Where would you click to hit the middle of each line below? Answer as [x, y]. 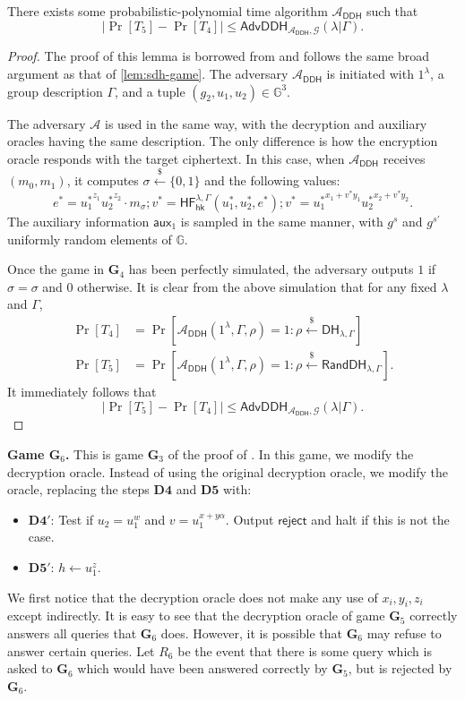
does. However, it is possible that [252, 633]
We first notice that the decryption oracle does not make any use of [193, 597]
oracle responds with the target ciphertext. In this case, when [176, 158]
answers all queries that [72, 633]
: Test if [72, 519]
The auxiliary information [78, 221]
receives [404, 158]
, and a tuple [150, 91]
